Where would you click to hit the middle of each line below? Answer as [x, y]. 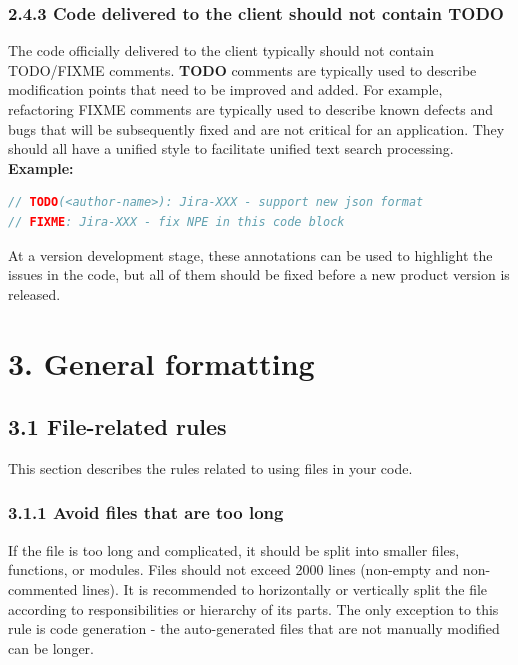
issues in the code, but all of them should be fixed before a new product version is [259, 274]
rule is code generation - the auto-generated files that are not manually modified [254, 628]
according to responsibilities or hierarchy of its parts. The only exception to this [253, 608]
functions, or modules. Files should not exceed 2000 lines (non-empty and [233, 569]
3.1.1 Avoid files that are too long [146, 512]
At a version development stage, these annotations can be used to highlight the [250, 254]
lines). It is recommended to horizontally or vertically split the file [285, 588]
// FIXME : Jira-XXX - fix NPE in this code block [176, 221]
